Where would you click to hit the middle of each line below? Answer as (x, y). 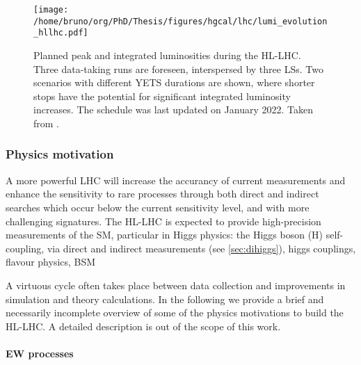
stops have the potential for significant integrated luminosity (162, 96)
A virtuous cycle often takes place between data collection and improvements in (176, 285)
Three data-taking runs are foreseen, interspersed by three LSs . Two (178, 68)
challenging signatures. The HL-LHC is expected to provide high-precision (163, 221)
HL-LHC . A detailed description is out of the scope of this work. (143, 326)
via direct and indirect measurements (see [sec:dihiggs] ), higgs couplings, (201, 248)
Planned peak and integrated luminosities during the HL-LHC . (167, 55)
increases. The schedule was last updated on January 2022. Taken (173, 109)
